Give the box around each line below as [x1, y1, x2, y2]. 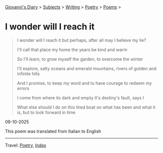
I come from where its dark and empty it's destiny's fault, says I [16, 95, 144, 100]
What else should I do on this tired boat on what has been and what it [16, 104, 156, 110]
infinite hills [16, 71, 40, 76]
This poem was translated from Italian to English [5, 128, 101, 134]
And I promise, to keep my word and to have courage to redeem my [16, 80, 152, 86]
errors [16, 85, 30, 91]
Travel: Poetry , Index [5, 142, 47, 148]
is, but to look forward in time [16, 109, 76, 115]
